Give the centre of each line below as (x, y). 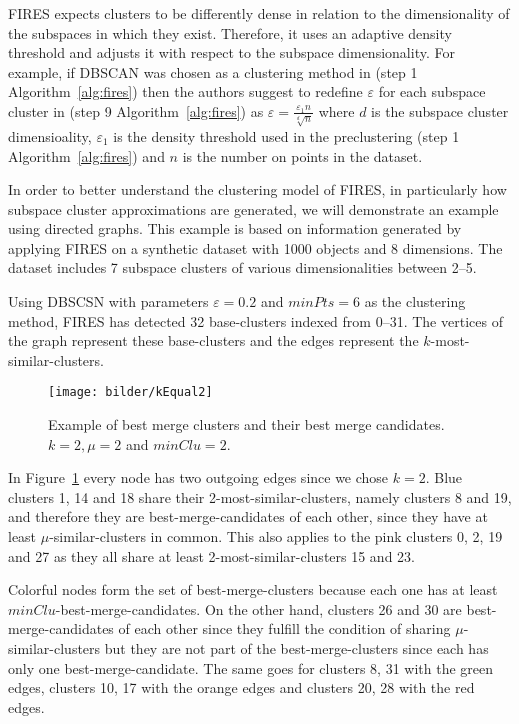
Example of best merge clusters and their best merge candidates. (246, 424)
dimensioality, (50, 135)
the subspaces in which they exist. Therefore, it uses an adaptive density (230, 32)
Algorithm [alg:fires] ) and (86, 155)
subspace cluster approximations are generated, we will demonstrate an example (253, 208)
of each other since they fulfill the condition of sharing (284, 628)
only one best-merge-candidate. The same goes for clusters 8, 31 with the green (251, 667)
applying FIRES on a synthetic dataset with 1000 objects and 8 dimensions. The (255, 247)
